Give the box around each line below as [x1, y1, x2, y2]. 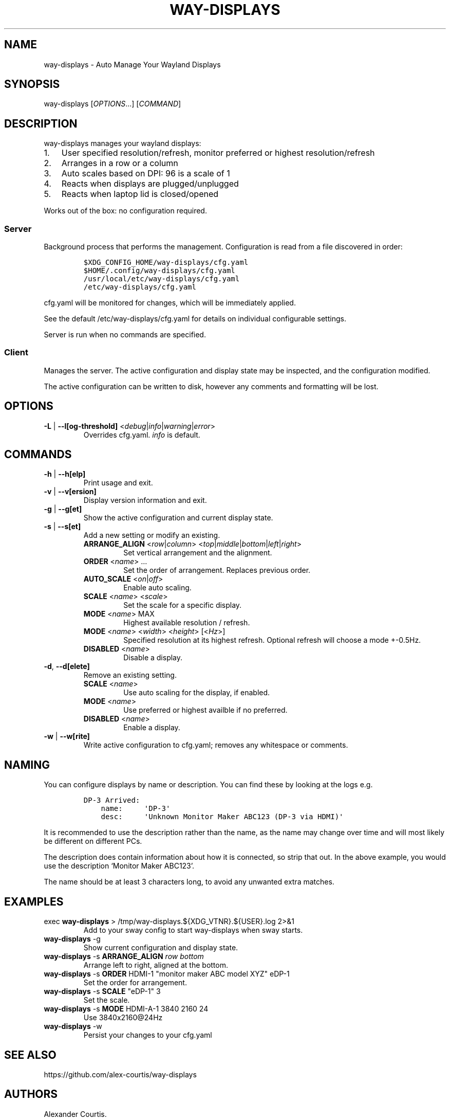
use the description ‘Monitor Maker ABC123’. [44, 861, 195, 871]
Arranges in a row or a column [61, 158, 178, 169]
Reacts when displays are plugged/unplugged [61, 178, 239, 189]
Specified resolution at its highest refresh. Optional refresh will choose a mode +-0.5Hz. [123, 636, 421, 645]
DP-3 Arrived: [83, 796, 140, 805]
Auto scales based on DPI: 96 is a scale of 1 [61, 168, 230, 179]
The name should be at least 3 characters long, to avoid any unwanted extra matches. [44, 877, 334, 887]
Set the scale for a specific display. [123, 601, 242, 610]
